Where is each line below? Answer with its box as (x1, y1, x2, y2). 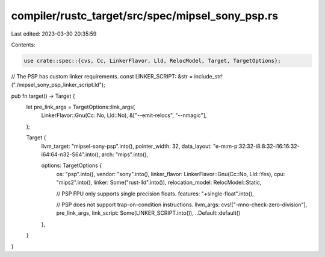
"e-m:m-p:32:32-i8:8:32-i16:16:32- (212, 142, 300, 150)
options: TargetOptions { (41, 162, 102, 169)
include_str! (194, 72, 223, 80)
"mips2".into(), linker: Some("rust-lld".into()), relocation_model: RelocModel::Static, (56, 179, 262, 186)
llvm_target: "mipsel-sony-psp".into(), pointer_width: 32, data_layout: (41, 142, 212, 150)
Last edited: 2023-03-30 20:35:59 (11, 30, 97, 37)
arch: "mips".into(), (101, 151, 149, 158)
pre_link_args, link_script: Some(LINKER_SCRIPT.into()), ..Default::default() (56, 209, 241, 217)
